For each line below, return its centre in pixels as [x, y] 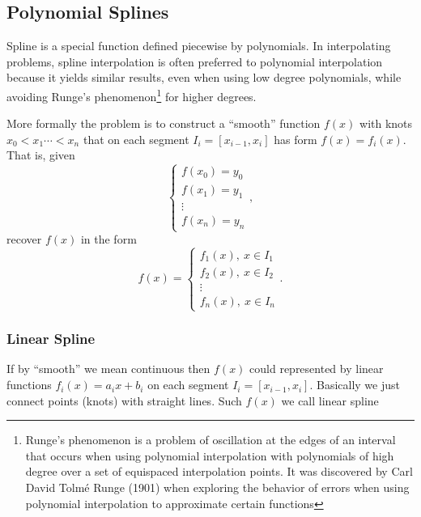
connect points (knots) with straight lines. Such [124, 400]
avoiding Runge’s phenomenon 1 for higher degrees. [132, 95]
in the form [108, 239]
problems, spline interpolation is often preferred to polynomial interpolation [195, 61]
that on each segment [136, 139]
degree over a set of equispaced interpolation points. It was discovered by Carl [219, 471]
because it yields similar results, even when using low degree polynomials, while [204, 77]
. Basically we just [355, 385]
